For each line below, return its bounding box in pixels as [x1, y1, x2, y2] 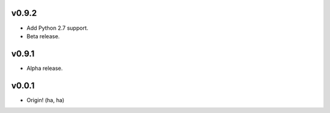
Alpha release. [26, 64, 64, 72]
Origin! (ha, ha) [26, 96, 65, 103]
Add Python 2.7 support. [26, 24, 89, 32]
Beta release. [26, 32, 61, 39]
